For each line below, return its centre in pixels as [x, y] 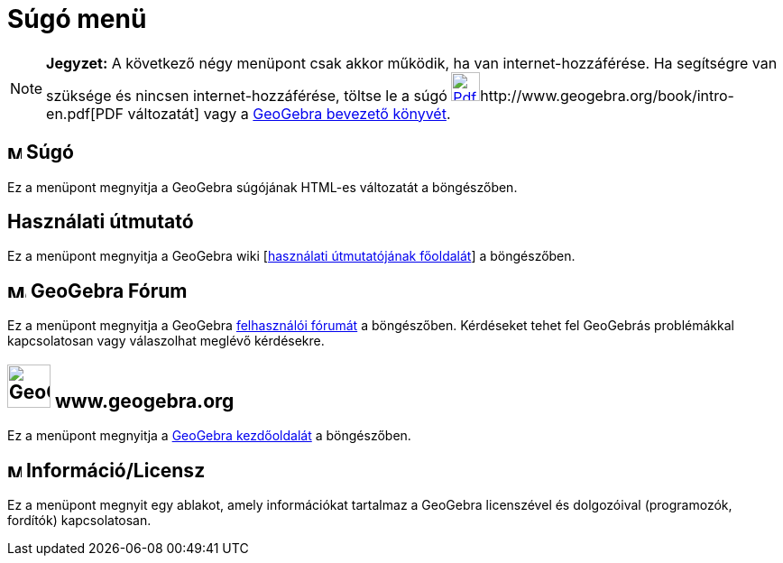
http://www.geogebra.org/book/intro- [607, 95]
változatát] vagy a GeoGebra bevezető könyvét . [289, 113]
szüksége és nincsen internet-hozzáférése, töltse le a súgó [247, 95]
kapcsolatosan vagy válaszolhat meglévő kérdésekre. [166, 341]
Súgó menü [77, 19]
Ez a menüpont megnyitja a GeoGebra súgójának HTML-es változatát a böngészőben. [263, 187]
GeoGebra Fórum [109, 291]
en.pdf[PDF [85, 113]
